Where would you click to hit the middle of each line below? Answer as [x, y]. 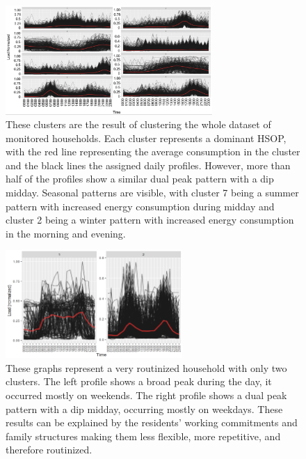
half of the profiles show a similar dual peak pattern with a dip [140, 179]
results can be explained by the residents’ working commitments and [152, 422]
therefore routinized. [49, 450]
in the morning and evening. [66, 233]
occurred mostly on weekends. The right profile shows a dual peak [146, 395]
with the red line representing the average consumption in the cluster [153, 151]
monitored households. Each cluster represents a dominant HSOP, [146, 138]
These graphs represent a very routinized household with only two [146, 367]
